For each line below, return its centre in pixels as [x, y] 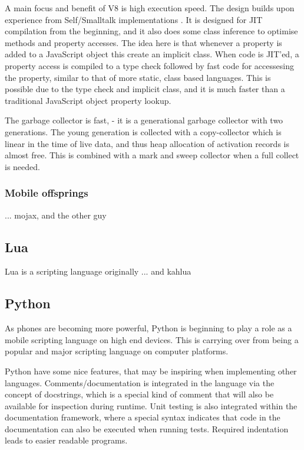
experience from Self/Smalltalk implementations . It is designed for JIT [134, 19]
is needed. [22, 166]
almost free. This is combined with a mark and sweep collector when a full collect [152, 155]
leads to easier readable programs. [66, 440]
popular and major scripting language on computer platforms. [117, 351]
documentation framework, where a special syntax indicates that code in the [143, 417]
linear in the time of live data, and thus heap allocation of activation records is [147, 143]
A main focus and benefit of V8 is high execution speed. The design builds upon [150, 8]
